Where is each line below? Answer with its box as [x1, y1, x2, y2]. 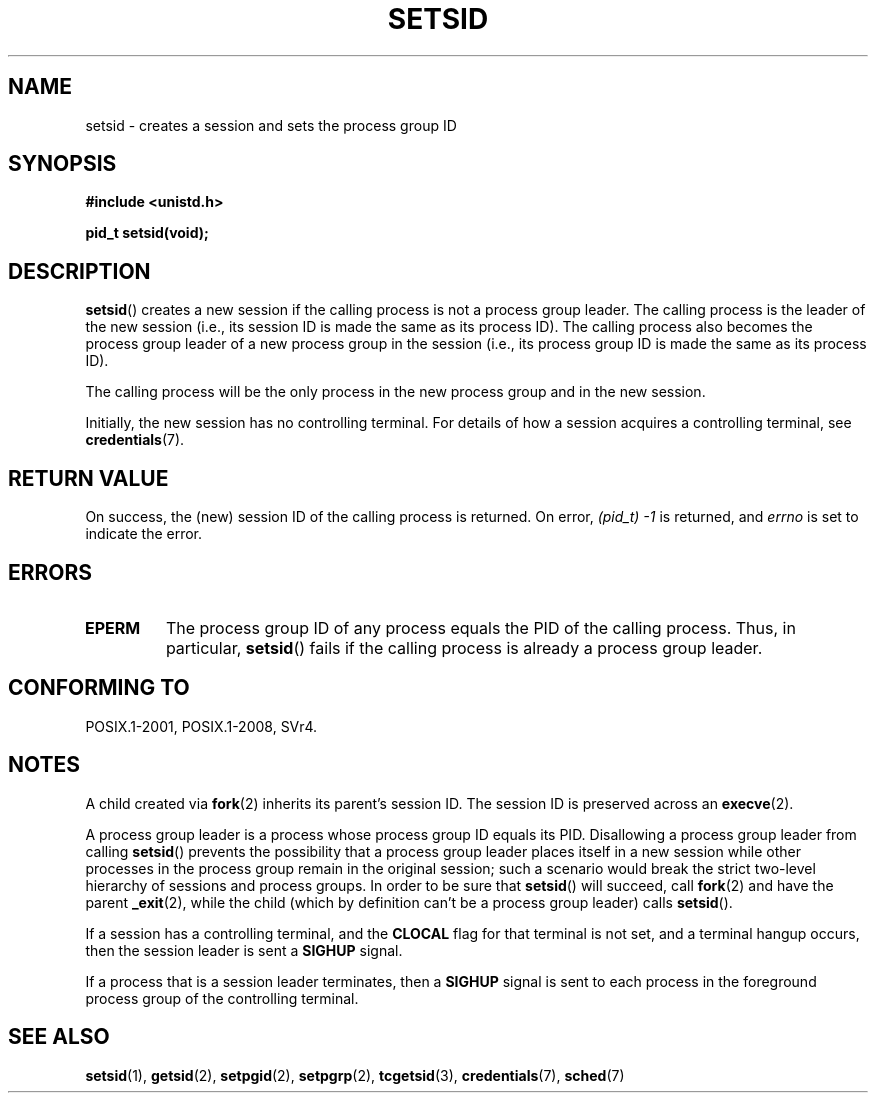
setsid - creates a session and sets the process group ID [85, 116, 457, 134]
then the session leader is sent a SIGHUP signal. [85, 941, 403, 959]
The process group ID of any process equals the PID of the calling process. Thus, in [165, 617, 796, 638]
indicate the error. [85, 525, 203, 543]
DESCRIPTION [8, 258, 151, 284]
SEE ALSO [8, 1024, 110, 1050]
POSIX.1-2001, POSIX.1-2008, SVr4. [85, 717, 318, 735]
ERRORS [8, 559, 93, 585]
